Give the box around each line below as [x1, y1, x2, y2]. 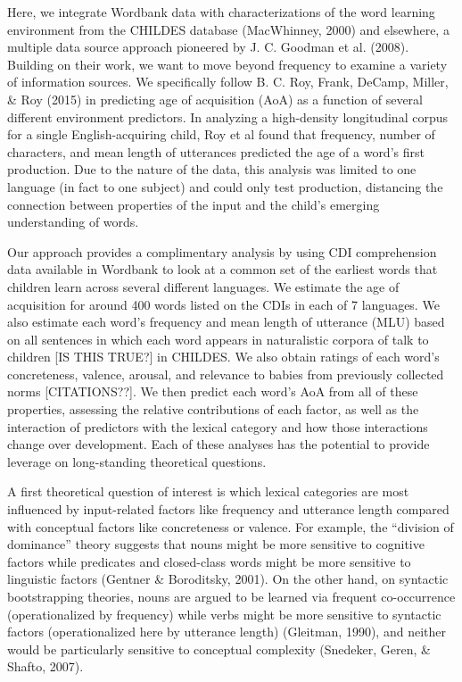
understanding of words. [7, 212, 139, 231]
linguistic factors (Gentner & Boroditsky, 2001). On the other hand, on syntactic [7, 570, 449, 588]
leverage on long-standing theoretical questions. [7, 452, 267, 470]
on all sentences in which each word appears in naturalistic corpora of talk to [7, 329, 429, 348]
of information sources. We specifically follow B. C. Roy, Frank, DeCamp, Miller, [7, 72, 449, 91]
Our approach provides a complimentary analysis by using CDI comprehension [7, 242, 437, 261]
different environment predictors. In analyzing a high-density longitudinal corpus [7, 107, 448, 126]
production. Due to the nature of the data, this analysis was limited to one [7, 160, 417, 179]
